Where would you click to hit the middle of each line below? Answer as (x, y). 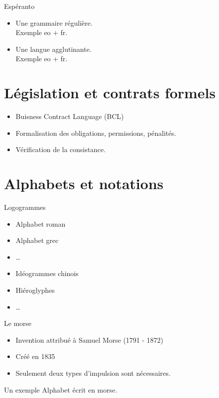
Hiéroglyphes (35, 290)
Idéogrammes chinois (47, 273)
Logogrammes (25, 207)
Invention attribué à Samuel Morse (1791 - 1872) (89, 339)
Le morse (18, 323)
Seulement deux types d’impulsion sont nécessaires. (93, 373)
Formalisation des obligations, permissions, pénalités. (96, 133)
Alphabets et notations (84, 183)
